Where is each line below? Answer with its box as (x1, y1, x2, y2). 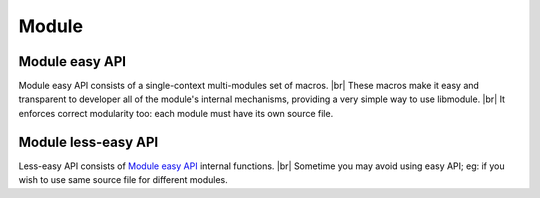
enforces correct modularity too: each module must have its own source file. (18, 107, 334, 119)
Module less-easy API (18, 133, 159, 150)
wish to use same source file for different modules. (18, 174, 229, 186)
